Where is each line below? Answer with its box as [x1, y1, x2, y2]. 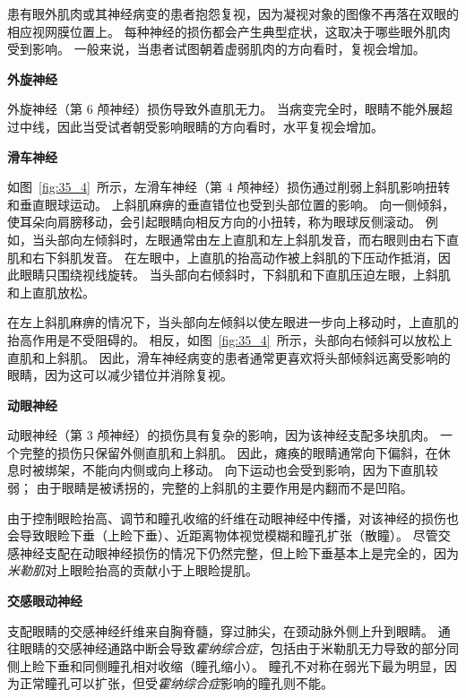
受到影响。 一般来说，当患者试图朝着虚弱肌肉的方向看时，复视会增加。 [7, 39, 426, 58]
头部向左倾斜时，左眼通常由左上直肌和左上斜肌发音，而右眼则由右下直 [44, 229, 459, 248]
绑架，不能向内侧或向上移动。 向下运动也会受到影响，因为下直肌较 [44, 461, 438, 479]
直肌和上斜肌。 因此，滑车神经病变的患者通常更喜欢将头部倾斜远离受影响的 [7, 348, 451, 366]
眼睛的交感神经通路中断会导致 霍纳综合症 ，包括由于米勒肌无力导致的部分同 [19, 639, 459, 658]
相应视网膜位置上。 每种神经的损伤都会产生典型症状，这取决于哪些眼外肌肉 [7, 22, 451, 40]
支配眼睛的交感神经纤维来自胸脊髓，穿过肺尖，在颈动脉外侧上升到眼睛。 [7, 621, 434, 640]
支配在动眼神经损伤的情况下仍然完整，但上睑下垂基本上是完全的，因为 [44, 543, 459, 562]
